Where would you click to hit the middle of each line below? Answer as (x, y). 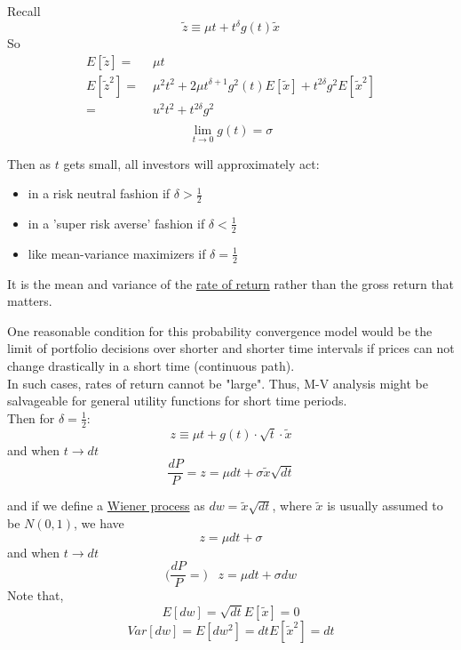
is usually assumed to (385, 506)
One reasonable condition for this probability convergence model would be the (220, 330)
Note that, (36, 595)
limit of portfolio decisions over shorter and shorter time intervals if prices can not (231, 348)
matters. (30, 301)
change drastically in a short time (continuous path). (151, 365)
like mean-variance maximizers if (117, 253)
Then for (31, 417)
